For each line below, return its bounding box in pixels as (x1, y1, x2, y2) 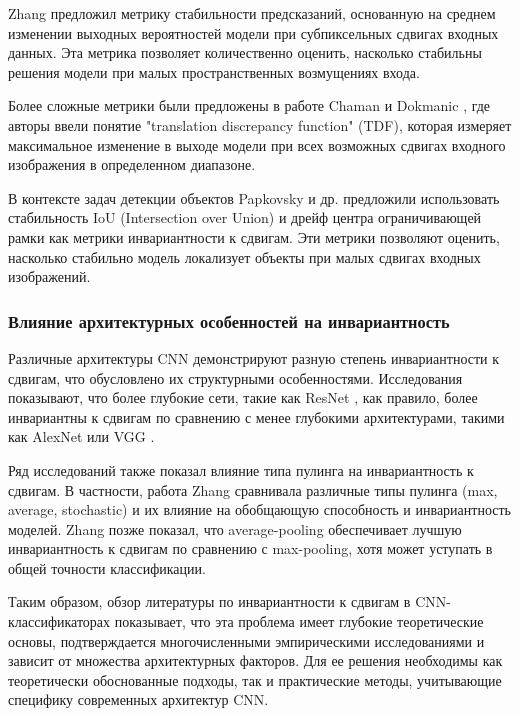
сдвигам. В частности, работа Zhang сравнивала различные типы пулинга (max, (8, 479, 498, 500)
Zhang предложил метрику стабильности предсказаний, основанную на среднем (8, 3, 496, 23)
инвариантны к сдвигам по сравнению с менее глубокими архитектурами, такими (8, 406, 505, 427)
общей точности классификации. (8, 557, 206, 578)
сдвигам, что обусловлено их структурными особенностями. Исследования (8, 367, 463, 388)
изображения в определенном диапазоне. (8, 154, 256, 175)
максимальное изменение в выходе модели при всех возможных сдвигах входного (8, 134, 506, 155)
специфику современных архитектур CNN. (8, 689, 269, 710)
